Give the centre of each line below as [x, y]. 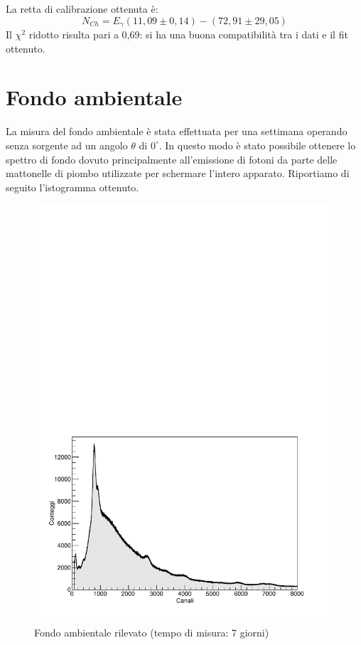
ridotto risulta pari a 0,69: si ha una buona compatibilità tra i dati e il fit [188, 34]
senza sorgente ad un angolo [67, 145]
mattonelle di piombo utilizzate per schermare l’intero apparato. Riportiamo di [178, 173]
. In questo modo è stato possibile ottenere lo [257, 145]
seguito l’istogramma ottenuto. [72, 187]
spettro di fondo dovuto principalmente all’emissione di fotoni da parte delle [172, 159]
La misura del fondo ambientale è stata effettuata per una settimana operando [177, 131]
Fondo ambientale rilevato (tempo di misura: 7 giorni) [152, 633]
